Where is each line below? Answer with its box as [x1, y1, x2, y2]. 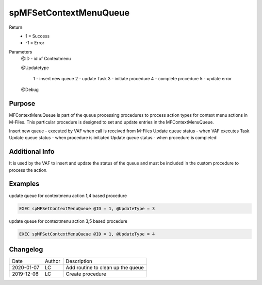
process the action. [9, 167, 48, 173]
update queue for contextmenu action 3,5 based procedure [9, 218, 128, 224]
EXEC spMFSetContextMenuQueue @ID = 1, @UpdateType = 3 [19, 206, 155, 211]
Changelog [9, 245, 43, 253]
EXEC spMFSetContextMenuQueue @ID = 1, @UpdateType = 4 [19, 231, 155, 237]
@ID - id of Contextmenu [21, 56, 71, 62]
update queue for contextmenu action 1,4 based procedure [9, 193, 127, 198]
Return [9, 24, 23, 30]
